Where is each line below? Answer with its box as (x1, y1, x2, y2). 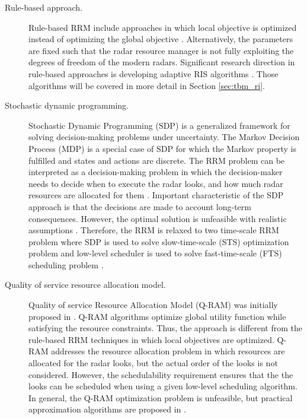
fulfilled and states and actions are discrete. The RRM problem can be (28, 154, 285, 166)
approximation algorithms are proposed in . (28, 403, 186, 415)
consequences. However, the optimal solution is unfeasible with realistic (28, 212, 287, 224)
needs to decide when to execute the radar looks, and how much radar (28, 177, 283, 189)
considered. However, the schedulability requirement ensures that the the (28, 368, 293, 380)
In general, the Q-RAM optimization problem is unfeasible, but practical (28, 391, 293, 404)
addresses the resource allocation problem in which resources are (51, 345, 285, 357)
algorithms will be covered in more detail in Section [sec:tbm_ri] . (28, 79, 265, 91)
